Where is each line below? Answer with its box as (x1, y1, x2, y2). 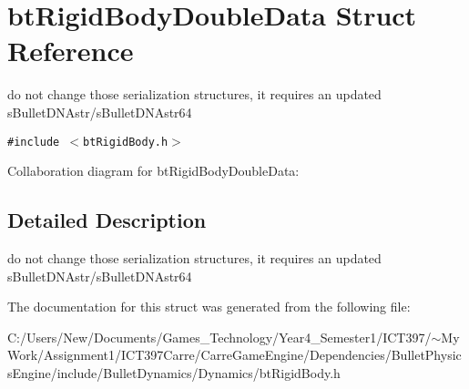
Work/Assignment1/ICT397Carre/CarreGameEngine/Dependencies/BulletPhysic (7, 345, 462, 364)
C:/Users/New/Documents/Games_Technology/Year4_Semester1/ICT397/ (7, 327, 432, 346)
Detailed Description (7, 206, 207, 234)
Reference (7, 32, 134, 69)
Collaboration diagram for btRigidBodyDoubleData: (7, 161, 300, 180)
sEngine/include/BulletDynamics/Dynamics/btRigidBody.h (7, 363, 341, 382)
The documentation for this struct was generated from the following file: (7, 297, 411, 316)
